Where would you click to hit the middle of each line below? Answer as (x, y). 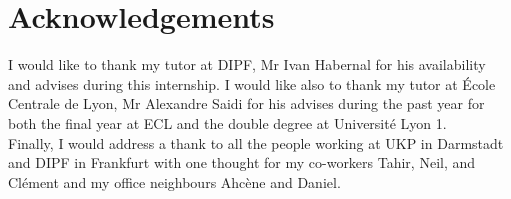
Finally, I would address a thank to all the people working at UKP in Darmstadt (256, 142)
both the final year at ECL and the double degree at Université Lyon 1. (227, 122)
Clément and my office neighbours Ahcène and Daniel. (174, 181)
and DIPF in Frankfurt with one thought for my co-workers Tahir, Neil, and (242, 162)
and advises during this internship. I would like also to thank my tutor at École (252, 83)
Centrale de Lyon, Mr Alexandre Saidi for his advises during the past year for (246, 103)
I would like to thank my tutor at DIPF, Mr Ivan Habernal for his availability (247, 64)
